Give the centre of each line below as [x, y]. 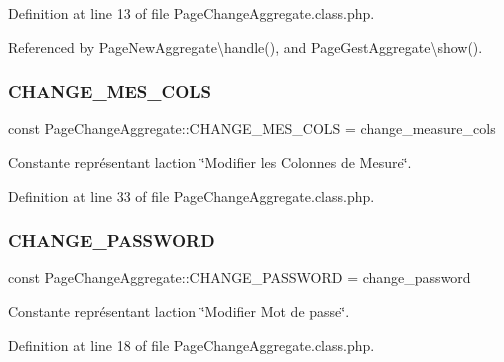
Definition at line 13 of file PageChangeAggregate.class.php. [191, 13]
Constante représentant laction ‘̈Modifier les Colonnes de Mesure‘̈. [210, 162]
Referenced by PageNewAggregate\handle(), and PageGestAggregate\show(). [245, 46]
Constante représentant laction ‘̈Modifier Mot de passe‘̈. [179, 311]
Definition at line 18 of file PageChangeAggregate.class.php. [191, 344]
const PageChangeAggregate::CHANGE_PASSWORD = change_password [239, 277]
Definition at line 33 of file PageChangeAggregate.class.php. [191, 195]
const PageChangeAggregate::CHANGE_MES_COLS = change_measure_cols [252, 128]
